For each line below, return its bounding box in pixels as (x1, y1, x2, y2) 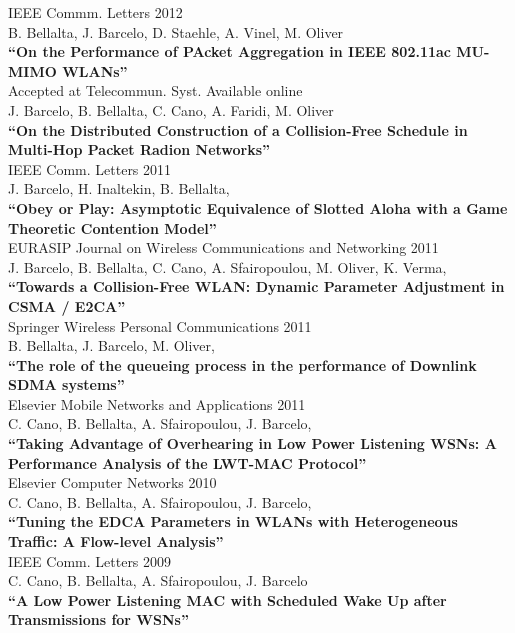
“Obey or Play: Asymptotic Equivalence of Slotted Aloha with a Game (8, 197, 508, 218)
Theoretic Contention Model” (8, 217, 217, 238)
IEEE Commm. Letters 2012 (8, 2, 183, 22)
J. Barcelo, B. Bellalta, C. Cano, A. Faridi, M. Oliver (8, 99, 334, 120)
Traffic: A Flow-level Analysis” (8, 531, 224, 552)
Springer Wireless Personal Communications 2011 (8, 315, 312, 336)
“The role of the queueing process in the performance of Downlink (8, 354, 477, 375)
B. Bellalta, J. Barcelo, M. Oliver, (8, 335, 215, 356)
